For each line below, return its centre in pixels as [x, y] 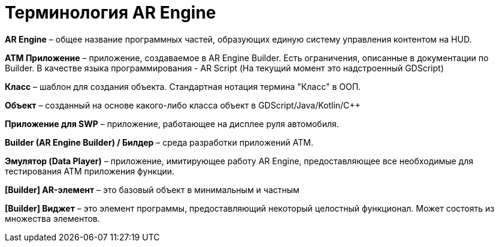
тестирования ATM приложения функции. [90, 171]
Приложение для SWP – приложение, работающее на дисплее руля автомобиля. [172, 123]
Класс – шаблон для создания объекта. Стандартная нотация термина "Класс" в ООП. [183, 86]
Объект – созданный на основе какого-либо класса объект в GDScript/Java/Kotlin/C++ [183, 105]
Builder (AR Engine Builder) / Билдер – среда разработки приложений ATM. [159, 142]
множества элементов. [52, 218]
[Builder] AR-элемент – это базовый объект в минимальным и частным [152, 189]
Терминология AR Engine [111, 13]
